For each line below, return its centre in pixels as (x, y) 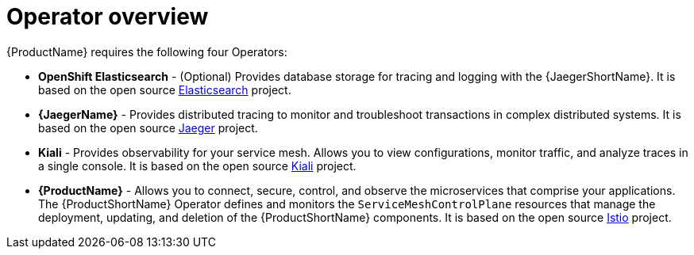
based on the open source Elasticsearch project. (165, 89)
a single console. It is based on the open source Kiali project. (197, 166)
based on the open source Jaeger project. (148, 127)
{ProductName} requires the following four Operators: (147, 51)
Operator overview (108, 17)
